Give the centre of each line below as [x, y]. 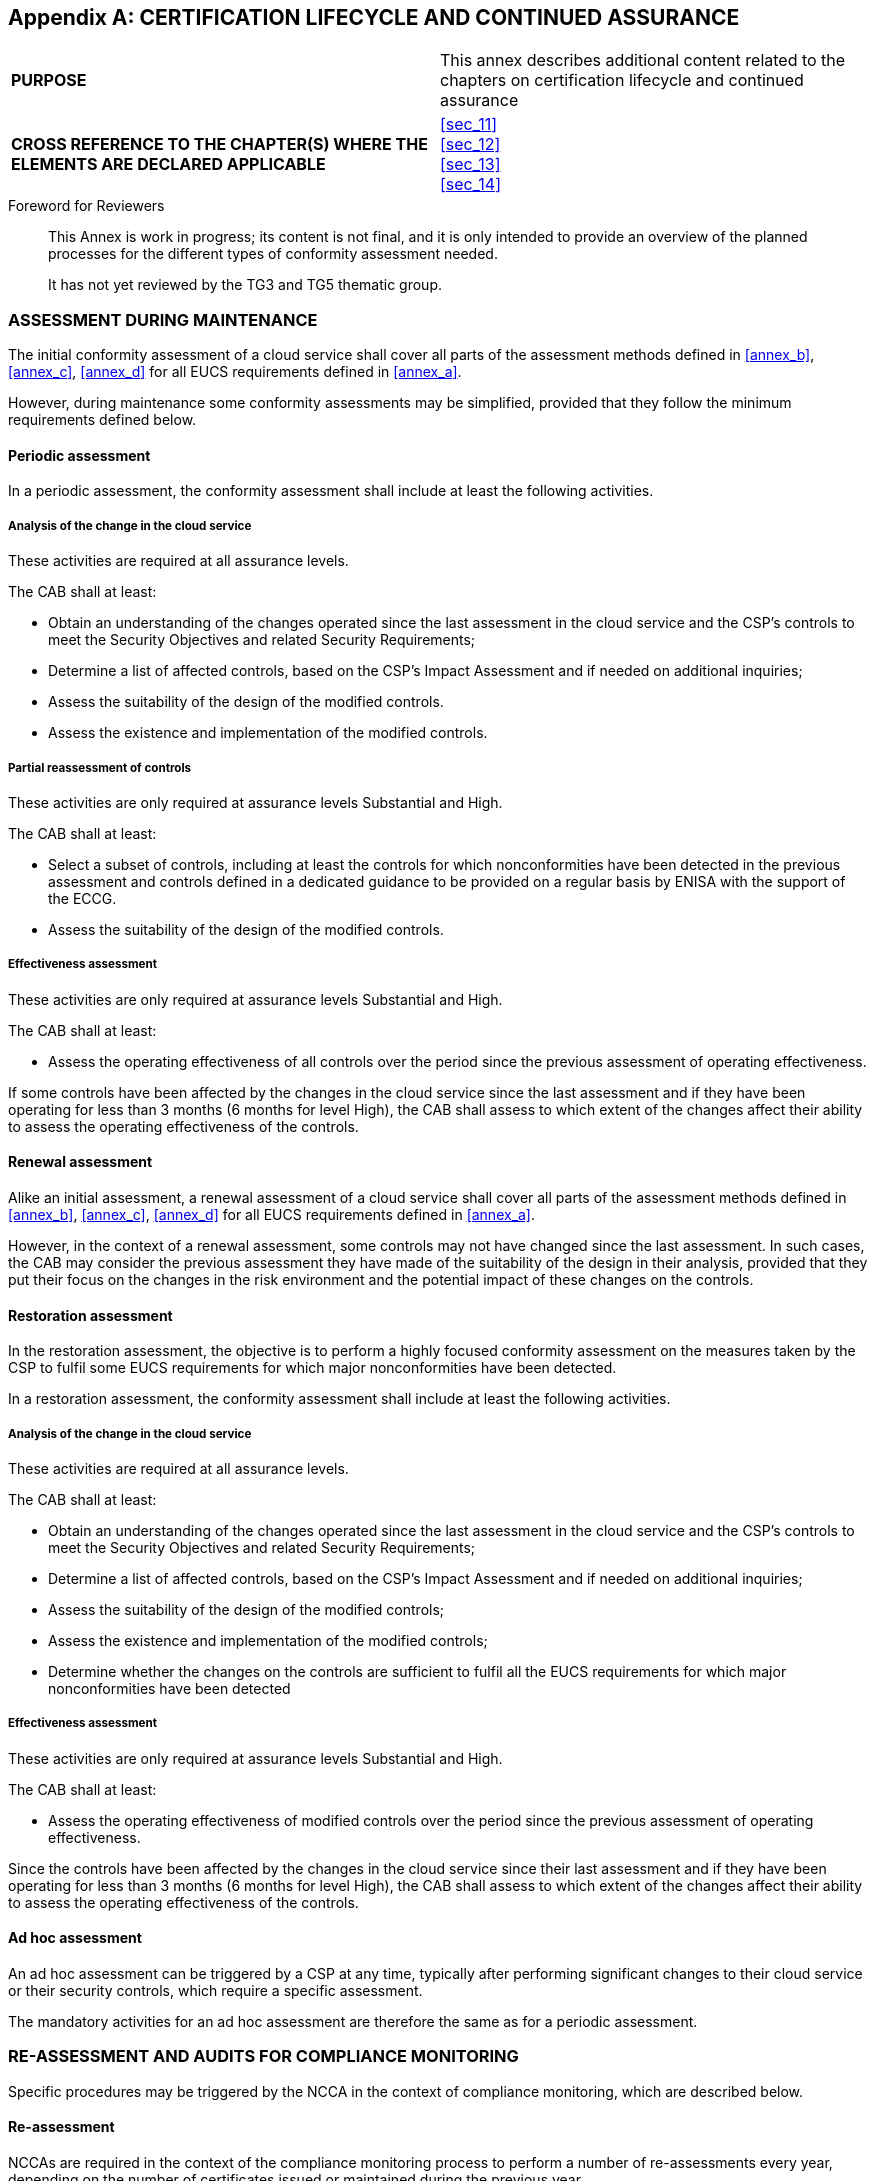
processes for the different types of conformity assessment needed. [273, 254]
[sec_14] [470, 184]
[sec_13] [470, 164]
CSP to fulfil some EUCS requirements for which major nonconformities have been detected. [312, 1368]
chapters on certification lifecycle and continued [622, 80]
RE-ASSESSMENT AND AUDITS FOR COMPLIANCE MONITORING [263, 2056]
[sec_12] [470, 144]
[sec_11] [469, 124]
